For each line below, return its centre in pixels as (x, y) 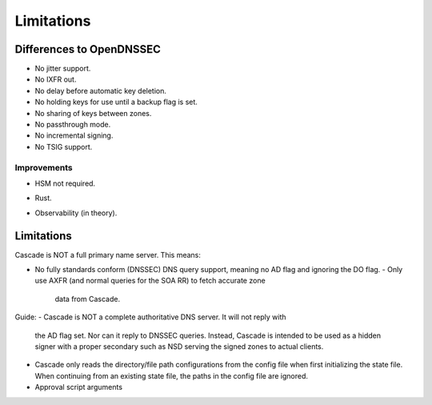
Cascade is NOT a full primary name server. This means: (108, 255)
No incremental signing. (74, 135)
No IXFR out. (56, 79)
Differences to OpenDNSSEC (88, 49)
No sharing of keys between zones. (93, 113)
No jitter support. (63, 69)
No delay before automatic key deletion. (101, 90)
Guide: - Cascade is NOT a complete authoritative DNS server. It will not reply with (151, 317)
